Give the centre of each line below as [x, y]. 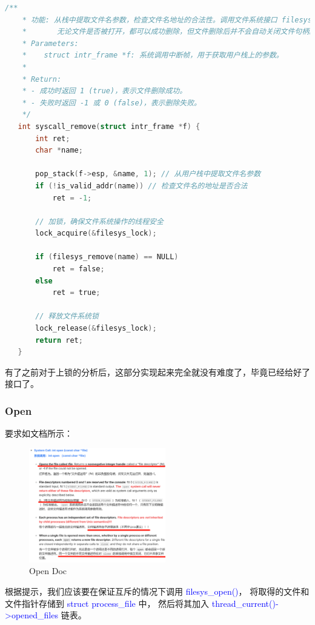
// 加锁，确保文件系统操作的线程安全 [99, 221]
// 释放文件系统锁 [67, 316]
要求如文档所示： [39, 433]
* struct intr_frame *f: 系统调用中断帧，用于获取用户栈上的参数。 [153, 55]
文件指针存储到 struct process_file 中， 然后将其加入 [107, 603]
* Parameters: [50, 43]
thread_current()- [245, 603]
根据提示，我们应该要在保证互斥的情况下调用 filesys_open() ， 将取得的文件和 [157, 591]
